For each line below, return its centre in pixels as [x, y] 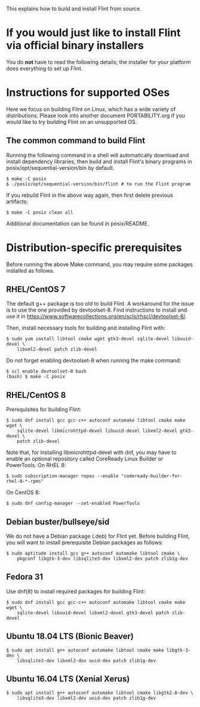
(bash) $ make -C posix [36, 377]
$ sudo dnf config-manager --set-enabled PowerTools [73, 504]
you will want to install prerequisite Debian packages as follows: [85, 543]
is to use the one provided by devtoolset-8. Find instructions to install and [97, 310]
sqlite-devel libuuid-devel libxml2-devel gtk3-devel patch [93, 612]
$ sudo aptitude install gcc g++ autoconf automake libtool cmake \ [93, 554]
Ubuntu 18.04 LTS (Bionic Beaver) [70, 636]
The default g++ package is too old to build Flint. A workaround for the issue [100, 304]
